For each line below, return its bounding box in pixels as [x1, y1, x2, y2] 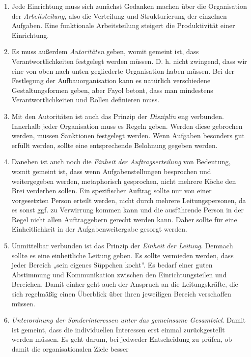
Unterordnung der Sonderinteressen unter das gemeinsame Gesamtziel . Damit [11, 315, 246, 325]
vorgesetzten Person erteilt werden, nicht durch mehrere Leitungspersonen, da [11, 195, 246, 205]
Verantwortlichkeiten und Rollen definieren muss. [11, 94, 160, 105]
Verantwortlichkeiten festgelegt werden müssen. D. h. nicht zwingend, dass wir [11, 56, 247, 66]
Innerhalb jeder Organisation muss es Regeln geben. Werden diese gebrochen [11, 120, 243, 131]
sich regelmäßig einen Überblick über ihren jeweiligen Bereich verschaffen [11, 289, 231, 299]
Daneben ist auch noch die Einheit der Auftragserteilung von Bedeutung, [11, 156, 231, 167]
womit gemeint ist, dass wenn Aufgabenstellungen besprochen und [11, 166, 211, 176]
